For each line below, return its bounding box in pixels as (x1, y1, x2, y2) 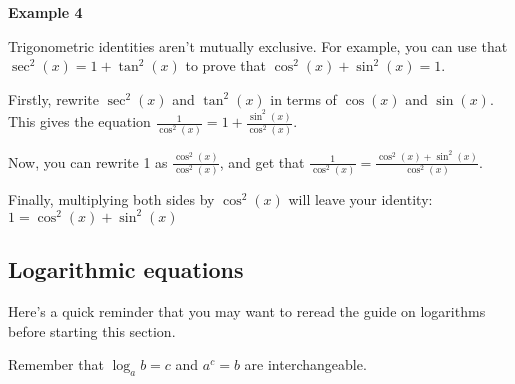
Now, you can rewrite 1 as (8, 151, 168, 172)
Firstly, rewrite (8, 88, 100, 109)
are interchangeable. (244, 354, 367, 375)
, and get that (219, 151, 305, 172)
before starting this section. (8, 320, 176, 341)
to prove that (185, 55, 267, 76)
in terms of (270, 88, 337, 109)
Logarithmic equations (8, 254, 244, 285)
